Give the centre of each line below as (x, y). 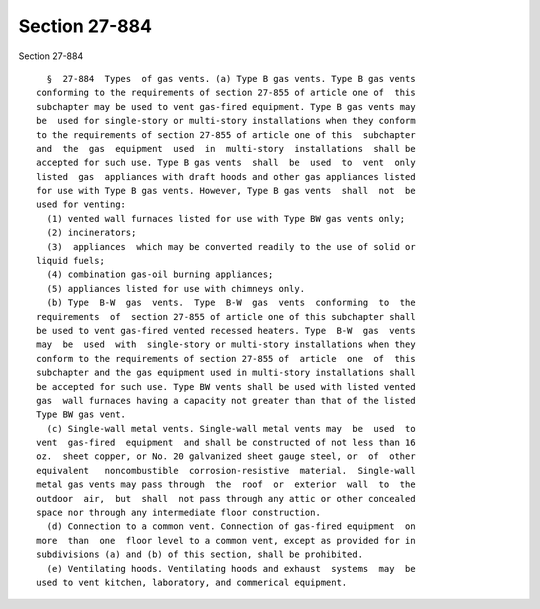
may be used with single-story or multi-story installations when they (226, 344)
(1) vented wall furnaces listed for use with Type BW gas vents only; (226, 218)
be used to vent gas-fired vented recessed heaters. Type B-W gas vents (226, 330)
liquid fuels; (70, 261)
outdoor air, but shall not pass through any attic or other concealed (226, 498)
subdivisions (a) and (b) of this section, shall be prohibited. (200, 554)
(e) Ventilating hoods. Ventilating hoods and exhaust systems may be (231, 568)
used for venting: (81, 204)
